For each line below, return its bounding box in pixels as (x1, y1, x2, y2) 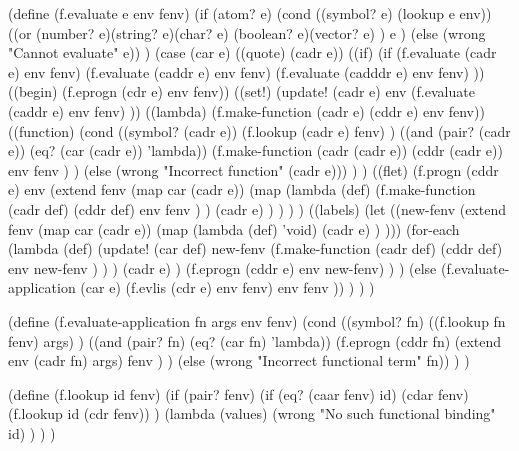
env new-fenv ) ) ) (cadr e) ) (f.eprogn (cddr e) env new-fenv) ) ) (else (8, 257, 437, 278)
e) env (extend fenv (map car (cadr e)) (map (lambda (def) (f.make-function (8, 179, 476, 200)
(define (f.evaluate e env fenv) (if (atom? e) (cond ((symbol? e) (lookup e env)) (8, 3, 492, 23)
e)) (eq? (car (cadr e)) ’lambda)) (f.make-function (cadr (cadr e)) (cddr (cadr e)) (8, 140, 503, 161)
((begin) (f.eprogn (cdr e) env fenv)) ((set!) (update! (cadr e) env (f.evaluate (8, 81, 475, 102)
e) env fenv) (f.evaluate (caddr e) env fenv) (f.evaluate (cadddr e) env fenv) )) (8, 61, 485, 82)
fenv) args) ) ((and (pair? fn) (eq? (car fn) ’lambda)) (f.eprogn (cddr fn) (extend (8, 330, 502, 351)
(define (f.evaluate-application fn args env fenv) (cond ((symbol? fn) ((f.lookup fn (8, 310, 506, 331)
